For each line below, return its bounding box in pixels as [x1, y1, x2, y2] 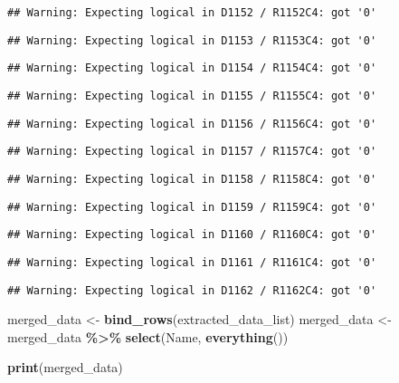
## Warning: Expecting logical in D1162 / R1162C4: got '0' [7, 283, 377, 297]
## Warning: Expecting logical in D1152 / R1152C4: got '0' [7, 6, 377, 19]
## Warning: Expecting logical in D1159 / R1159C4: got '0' [7, 200, 377, 214]
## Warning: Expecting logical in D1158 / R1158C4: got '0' [7, 172, 377, 186]
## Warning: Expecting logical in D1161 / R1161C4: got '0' [7, 255, 377, 269]
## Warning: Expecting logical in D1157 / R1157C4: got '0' [7, 145, 377, 158]
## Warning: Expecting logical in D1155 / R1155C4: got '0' [7, 89, 377, 102]
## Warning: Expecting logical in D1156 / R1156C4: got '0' [7, 117, 377, 130]
